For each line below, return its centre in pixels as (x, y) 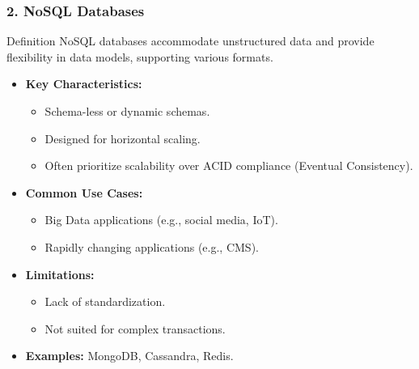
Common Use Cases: (84, 192)
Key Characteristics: (84, 84)
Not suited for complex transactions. (135, 328)
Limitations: (60, 274)
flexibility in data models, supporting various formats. (140, 56)
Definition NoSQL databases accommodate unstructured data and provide (190, 41)
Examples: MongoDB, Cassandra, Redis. (129, 356)
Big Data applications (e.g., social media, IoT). (161, 220)
